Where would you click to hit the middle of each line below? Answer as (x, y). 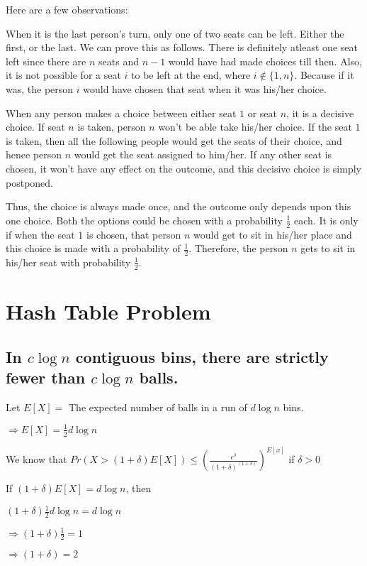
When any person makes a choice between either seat (121, 113)
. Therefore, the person (238, 248)
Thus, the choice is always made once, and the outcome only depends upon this (179, 206)
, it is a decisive (320, 113)
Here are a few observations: (67, 9)
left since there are (46, 61)
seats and (119, 61)
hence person (34, 154)
